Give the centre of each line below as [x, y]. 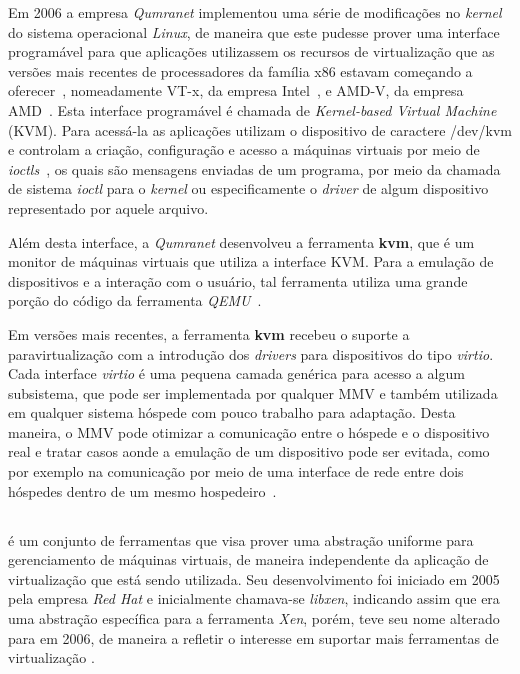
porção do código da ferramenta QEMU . [135, 300]
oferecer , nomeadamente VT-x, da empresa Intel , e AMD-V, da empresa [236, 90]
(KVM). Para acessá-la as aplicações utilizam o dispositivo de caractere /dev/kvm [260, 129]
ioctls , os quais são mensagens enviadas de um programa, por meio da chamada [254, 168]
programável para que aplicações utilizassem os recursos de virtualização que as [251, 51]
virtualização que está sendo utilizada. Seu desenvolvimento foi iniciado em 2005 [254, 578]
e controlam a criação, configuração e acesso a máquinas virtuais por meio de [244, 149]
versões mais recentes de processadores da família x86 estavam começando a [240, 70]
